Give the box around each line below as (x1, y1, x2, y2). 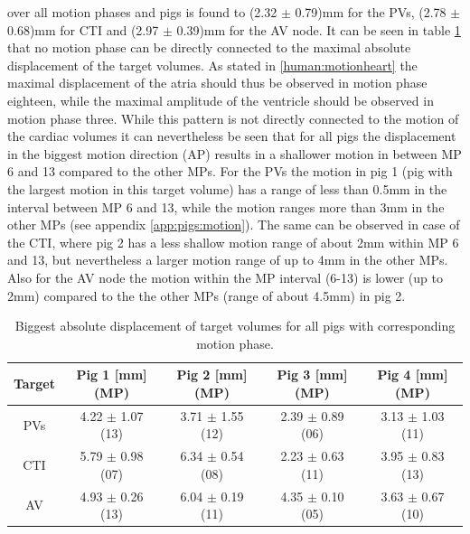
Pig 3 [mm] (277, 365, 348, 384)
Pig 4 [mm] (377, 365, 448, 384)
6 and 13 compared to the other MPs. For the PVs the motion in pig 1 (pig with (7, 162, 453, 181)
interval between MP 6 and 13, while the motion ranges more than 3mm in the (7, 197, 445, 216)
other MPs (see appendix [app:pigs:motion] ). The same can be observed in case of (7, 215, 460, 234)
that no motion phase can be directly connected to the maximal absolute (7, 38, 411, 57)
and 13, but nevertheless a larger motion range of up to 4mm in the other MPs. (7, 250, 448, 269)
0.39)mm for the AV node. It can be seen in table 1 (176, 20, 461, 39)
